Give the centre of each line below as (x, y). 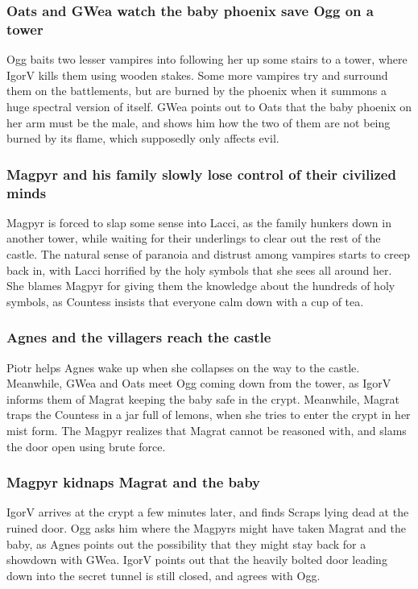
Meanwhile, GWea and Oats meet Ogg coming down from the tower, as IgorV (199, 383)
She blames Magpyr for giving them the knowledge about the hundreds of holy (201, 286)
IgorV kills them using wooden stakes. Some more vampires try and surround (197, 75)
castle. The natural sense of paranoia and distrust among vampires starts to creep (208, 254)
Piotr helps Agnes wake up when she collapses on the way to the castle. (183, 367)
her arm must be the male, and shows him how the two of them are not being (199, 122)
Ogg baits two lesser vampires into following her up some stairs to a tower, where (207, 59)
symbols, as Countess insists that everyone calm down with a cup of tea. (185, 301)
